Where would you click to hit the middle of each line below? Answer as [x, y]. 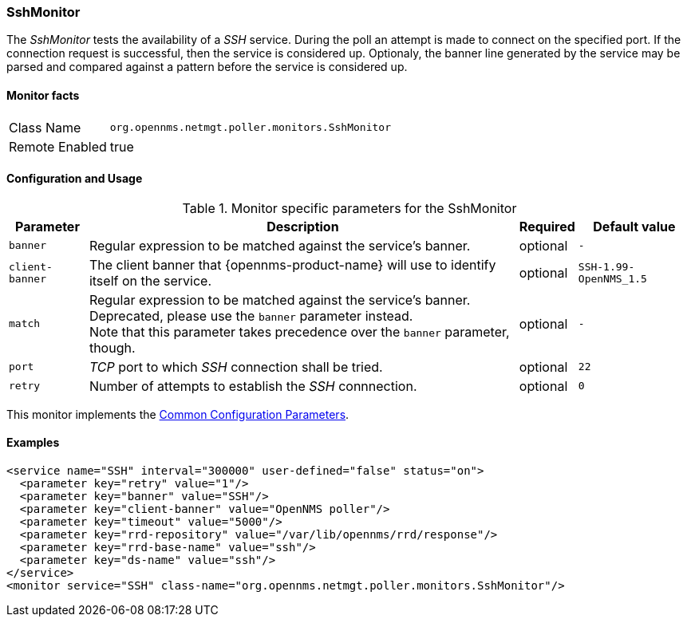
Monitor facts [43, 95]
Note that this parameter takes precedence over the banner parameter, [299, 331]
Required [547, 226]
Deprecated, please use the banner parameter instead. [251, 315]
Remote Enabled [58, 146]
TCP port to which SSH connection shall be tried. [236, 367]
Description [303, 226]
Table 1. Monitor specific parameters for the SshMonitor [349, 208]
